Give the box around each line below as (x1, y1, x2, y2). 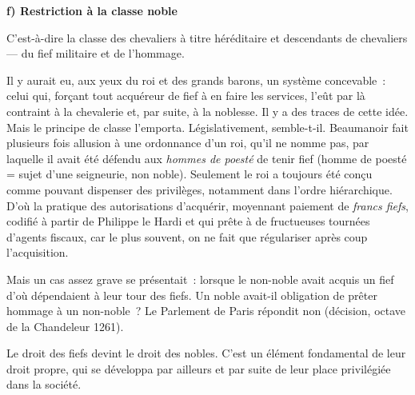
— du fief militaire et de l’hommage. (6, 45, 185, 62)
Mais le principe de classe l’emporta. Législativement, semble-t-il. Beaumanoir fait (6, 118, 409, 135)
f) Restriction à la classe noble (6, 2, 178, 18)
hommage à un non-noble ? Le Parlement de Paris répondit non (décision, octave (6, 302, 406, 319)
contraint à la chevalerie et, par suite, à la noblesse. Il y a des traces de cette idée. (6, 102, 409, 119)
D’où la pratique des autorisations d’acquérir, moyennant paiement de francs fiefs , (6, 197, 409, 213)
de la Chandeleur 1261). (6, 317, 124, 334)
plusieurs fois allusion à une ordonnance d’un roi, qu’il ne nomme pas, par (6, 134, 369, 151)
